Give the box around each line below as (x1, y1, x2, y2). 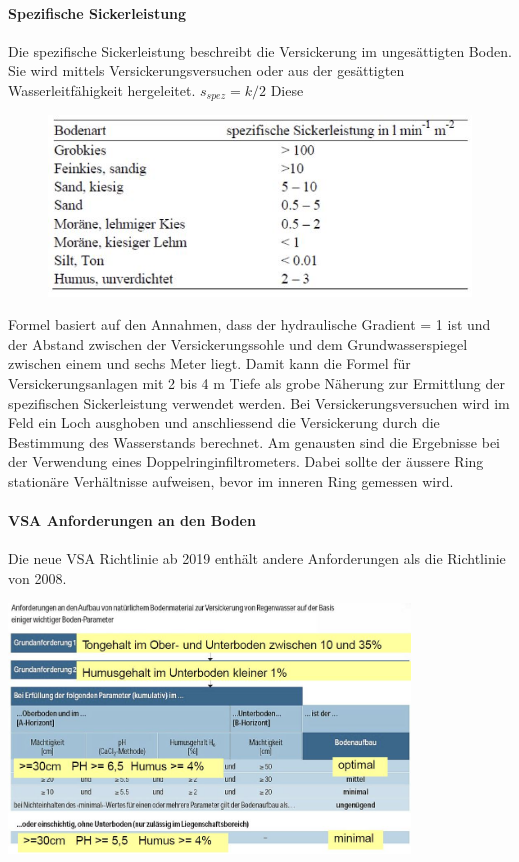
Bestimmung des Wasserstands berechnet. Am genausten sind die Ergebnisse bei (8, 431, 501, 452)
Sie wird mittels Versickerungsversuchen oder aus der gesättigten (8, 60, 405, 81)
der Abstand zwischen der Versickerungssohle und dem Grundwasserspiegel (8, 333, 468, 354)
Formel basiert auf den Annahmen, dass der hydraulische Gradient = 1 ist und (8, 314, 491, 335)
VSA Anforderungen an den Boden (8, 510, 256, 531)
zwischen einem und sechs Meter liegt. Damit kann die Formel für (8, 353, 411, 374)
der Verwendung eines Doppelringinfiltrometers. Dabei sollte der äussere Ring (8, 451, 484, 472)
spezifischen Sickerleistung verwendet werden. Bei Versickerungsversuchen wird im (8, 392, 510, 413)
